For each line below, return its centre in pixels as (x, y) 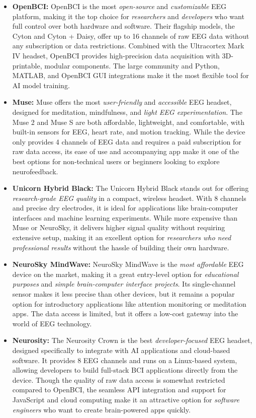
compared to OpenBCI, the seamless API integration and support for (119, 390)
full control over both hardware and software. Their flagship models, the (123, 26)
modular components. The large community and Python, (132, 65)
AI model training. (41, 85)
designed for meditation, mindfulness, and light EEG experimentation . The (127, 112)
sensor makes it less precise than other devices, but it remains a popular (123, 294)
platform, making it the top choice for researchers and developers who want (128, 16)
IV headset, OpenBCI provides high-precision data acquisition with (116, 55)
